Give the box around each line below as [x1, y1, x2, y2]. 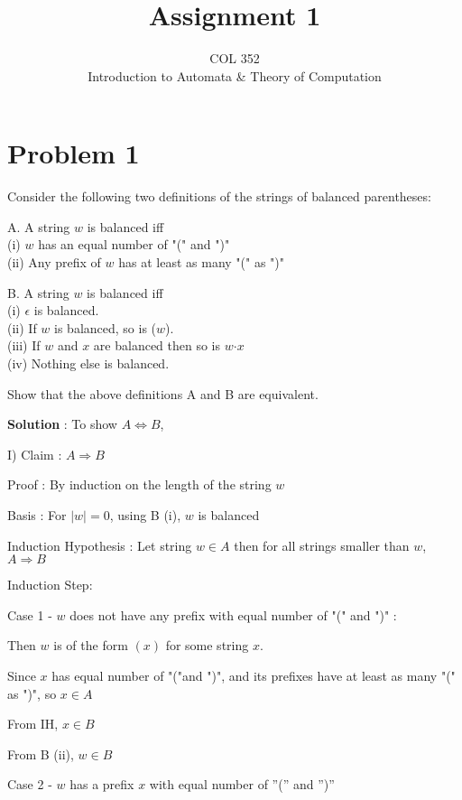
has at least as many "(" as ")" [118, 253, 285, 272]
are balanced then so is [93, 336, 221, 355]
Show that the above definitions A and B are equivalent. [7, 384, 319, 403]
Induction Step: [7, 575, 93, 594]
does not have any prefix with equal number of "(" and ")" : [69, 605, 397, 624]
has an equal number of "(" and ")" [38, 235, 230, 254]
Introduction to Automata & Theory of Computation [88, 66, 382, 85]
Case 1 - [7, 605, 52, 624]
